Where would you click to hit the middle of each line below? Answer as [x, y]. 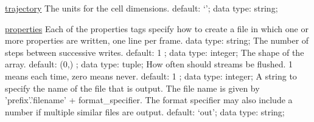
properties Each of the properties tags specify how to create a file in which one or [157, 28]
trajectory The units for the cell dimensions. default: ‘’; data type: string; [141, 8]
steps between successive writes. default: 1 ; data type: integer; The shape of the [155, 52]
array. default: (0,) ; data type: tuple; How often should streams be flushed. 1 [149, 64]
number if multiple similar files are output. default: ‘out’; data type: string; [145, 111]
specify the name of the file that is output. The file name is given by [132, 88]
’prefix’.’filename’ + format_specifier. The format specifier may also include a [149, 100]
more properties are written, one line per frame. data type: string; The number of [157, 40]
